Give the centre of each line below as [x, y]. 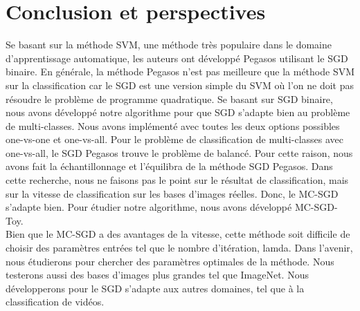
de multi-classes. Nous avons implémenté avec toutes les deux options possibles [173, 125]
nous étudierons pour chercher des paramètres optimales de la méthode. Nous [170, 261]
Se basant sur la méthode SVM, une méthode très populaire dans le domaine [169, 45]
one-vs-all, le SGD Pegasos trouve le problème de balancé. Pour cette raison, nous [179, 152]
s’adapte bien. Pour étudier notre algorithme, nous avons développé [149, 207]
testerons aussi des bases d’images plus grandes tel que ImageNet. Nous [157, 275]
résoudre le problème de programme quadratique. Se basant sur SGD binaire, [169, 98]
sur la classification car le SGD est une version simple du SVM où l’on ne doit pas [180, 85]
